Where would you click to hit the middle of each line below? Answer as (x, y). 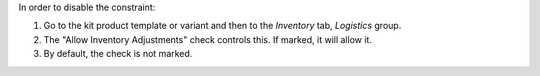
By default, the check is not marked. (118, 54)
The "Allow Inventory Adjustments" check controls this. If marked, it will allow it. (207, 39)
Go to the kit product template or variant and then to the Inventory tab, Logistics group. (222, 26)
